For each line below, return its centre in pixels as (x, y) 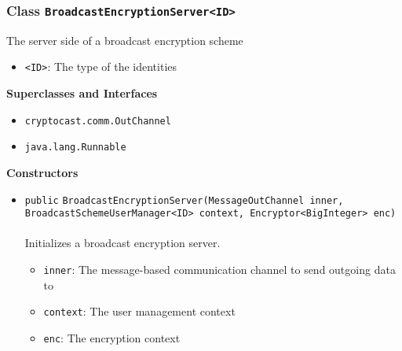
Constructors (42, 172)
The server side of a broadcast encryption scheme (125, 40)
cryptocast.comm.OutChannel (98, 121)
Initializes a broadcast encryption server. (122, 243)
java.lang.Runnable (75, 148)
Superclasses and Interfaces (82, 93)
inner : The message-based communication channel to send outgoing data (219, 270)
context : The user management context (139, 311)
